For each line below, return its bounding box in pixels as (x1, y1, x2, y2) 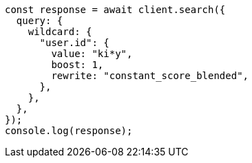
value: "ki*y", (51, 48, 133, 59)
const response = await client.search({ (5, 4, 226, 15)
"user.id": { (39, 37, 109, 48)
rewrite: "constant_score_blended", (51, 70, 249, 81)
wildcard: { (28, 26, 92, 37)
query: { (16, 15, 63, 26)
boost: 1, (51, 59, 104, 70)
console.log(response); (5, 125, 133, 136)
